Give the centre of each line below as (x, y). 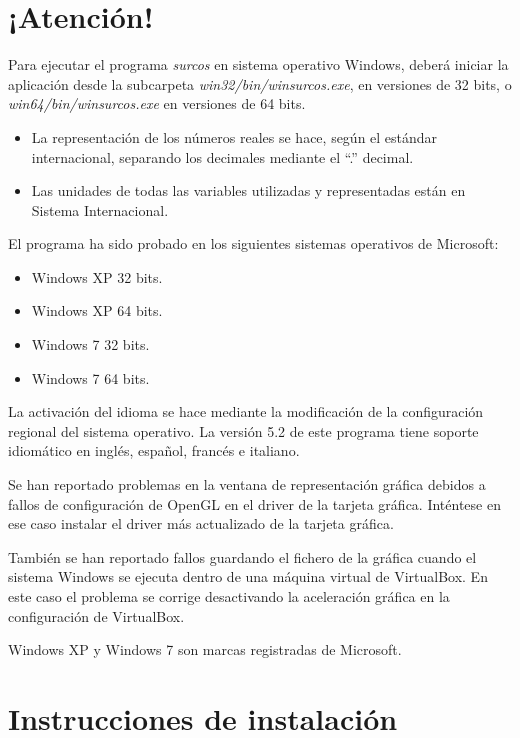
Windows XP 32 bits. (97, 276)
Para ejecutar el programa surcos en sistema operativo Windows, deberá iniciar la (258, 64)
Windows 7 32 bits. (90, 344)
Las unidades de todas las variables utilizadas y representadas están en (248, 190)
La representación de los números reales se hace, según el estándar (234, 136)
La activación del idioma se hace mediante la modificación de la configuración (246, 411)
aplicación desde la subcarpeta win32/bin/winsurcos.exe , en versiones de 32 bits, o (260, 83)
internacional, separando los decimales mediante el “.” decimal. (222, 156)
